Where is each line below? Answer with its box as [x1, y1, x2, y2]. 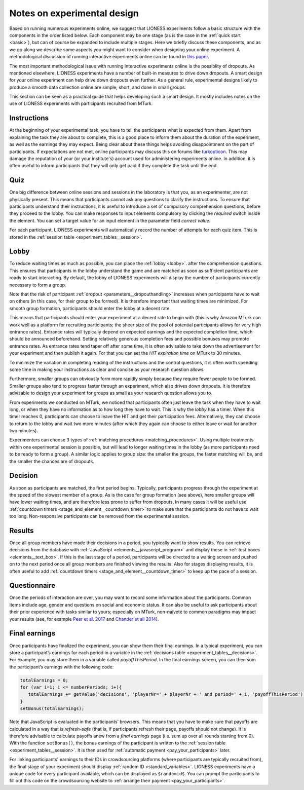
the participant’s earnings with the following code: [9, 664, 114, 670]
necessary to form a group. [9, 282, 66, 288]
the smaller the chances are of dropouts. [9, 458, 95, 464]
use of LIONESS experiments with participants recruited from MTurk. [9, 100, 153, 106]
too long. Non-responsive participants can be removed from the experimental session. [9, 513, 190, 519]
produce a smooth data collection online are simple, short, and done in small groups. [9, 84, 186, 90]
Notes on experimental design [9, 8, 139, 19]
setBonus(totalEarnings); [20, 706, 85, 711]
